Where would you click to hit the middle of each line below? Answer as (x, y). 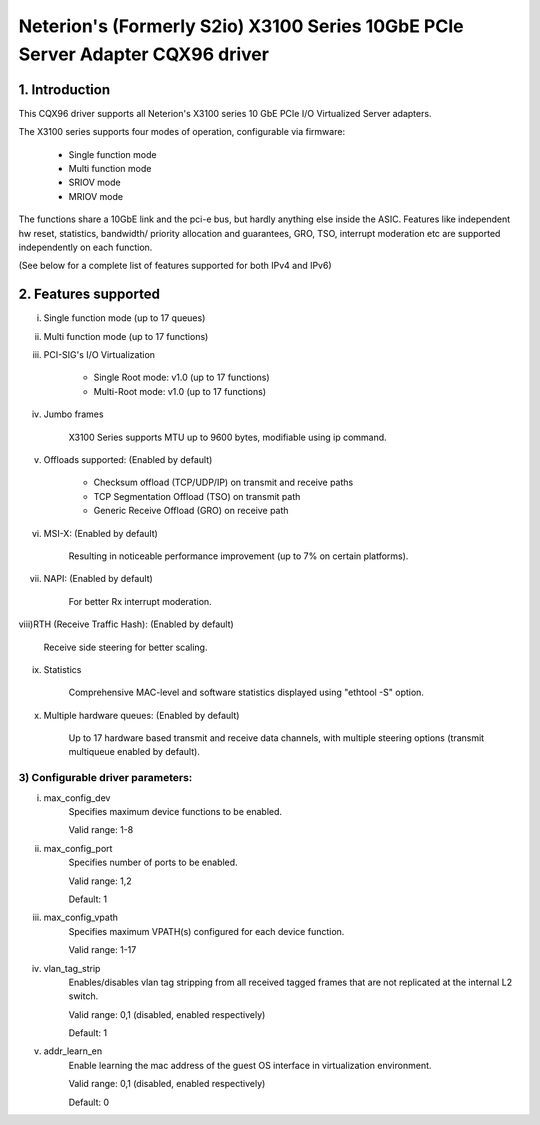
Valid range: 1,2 (100, 881)
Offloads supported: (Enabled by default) (128, 460)
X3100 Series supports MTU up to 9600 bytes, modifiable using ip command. (227, 437)
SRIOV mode (94, 182)
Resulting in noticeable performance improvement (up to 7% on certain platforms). (238, 556)
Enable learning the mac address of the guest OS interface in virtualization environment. (250, 1065)
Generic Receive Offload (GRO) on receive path (191, 511)
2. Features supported (89, 294)
